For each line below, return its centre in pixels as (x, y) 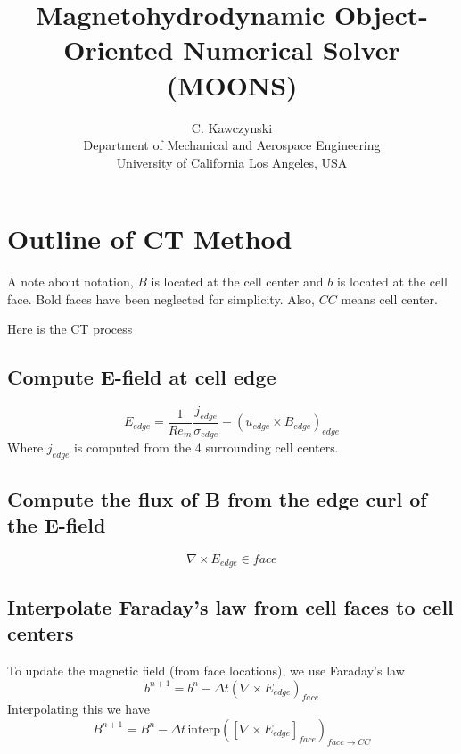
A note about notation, (70, 282)
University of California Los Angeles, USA (232, 162)
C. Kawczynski (232, 127)
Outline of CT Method (150, 239)
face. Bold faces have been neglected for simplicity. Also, (161, 298)
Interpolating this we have (78, 709)
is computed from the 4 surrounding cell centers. (206, 447)
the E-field (57, 525)
